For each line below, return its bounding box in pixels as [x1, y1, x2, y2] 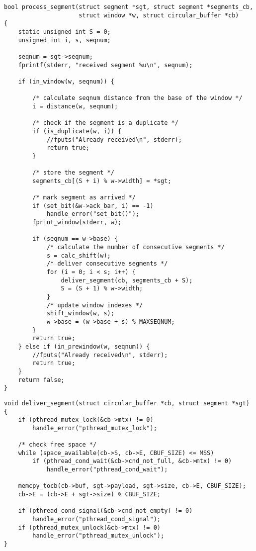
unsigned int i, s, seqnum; [18, 36, 111, 44]
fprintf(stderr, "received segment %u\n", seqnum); [18, 61, 193, 69]
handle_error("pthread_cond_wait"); [46, 466, 168, 473]
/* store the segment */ [32, 169, 114, 177]
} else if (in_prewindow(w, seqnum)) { [18, 343, 150, 350]
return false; [18, 376, 65, 383]
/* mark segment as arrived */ [32, 194, 136, 201]
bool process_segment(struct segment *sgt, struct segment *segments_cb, [4, 3, 254, 10]
